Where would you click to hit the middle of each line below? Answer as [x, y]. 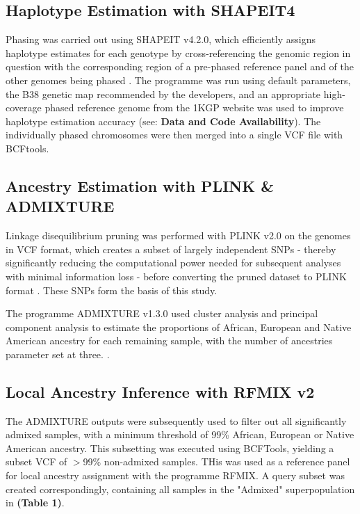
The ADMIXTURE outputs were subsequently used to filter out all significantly [176, 420]
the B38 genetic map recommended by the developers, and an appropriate [163, 94]
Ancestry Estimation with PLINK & [140, 185]
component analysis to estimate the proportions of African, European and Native [179, 327]
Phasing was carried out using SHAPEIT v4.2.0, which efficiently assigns [161, 39]
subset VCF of [36, 461]
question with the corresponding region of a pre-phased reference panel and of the [180, 66]
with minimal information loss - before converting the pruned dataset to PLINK [176, 276]
